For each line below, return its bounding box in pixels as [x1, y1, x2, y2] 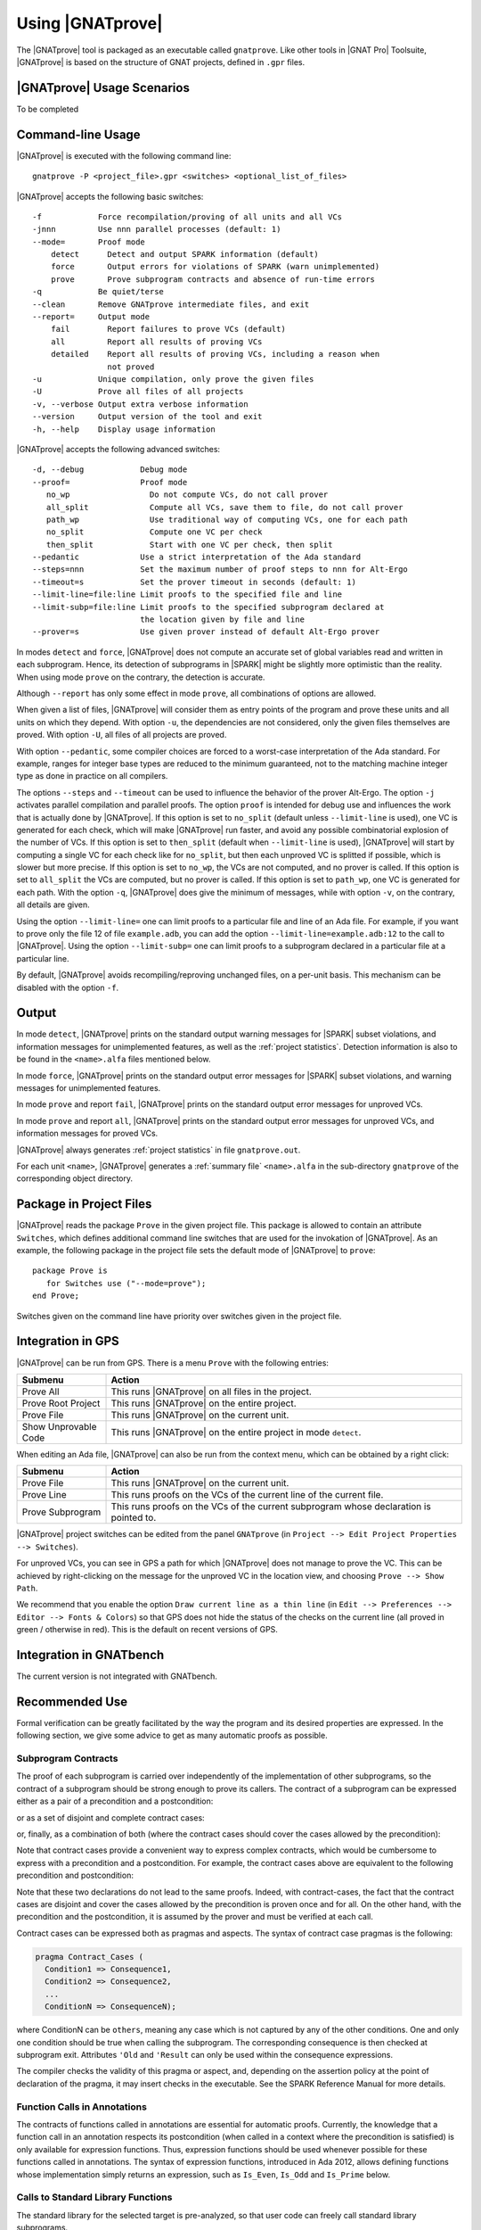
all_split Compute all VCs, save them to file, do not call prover [45, 502, 404, 512]
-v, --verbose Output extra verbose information [32, 399, 249, 409]
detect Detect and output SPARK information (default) [50, 250, 320, 260]
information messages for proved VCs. [16, 1128, 159, 1139]
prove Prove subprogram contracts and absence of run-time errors [50, 274, 376, 285]
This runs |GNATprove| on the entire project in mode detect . [110, 1425, 362, 1438]
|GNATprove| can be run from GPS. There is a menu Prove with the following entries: [16, 1357, 330, 1368]
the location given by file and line [139, 615, 305, 624]
